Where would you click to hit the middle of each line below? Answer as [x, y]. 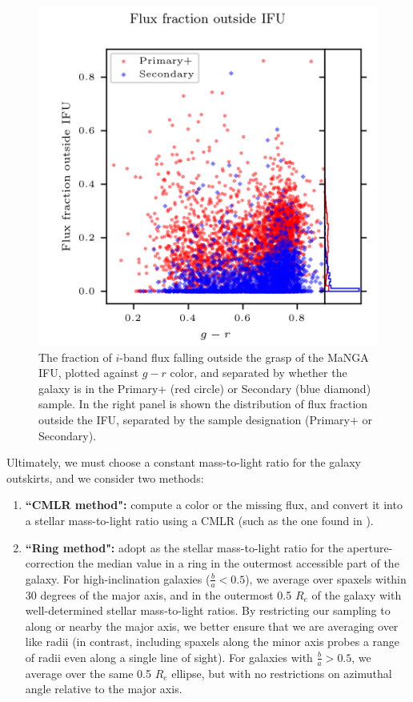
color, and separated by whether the [259, 373]
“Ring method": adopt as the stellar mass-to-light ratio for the [184, 547]
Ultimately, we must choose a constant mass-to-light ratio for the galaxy [184, 462]
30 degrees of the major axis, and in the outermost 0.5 [158, 594]
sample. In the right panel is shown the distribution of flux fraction [203, 404]
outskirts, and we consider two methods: [105, 477]
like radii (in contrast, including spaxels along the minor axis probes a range [213, 642]
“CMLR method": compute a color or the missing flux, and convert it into [214, 505]
